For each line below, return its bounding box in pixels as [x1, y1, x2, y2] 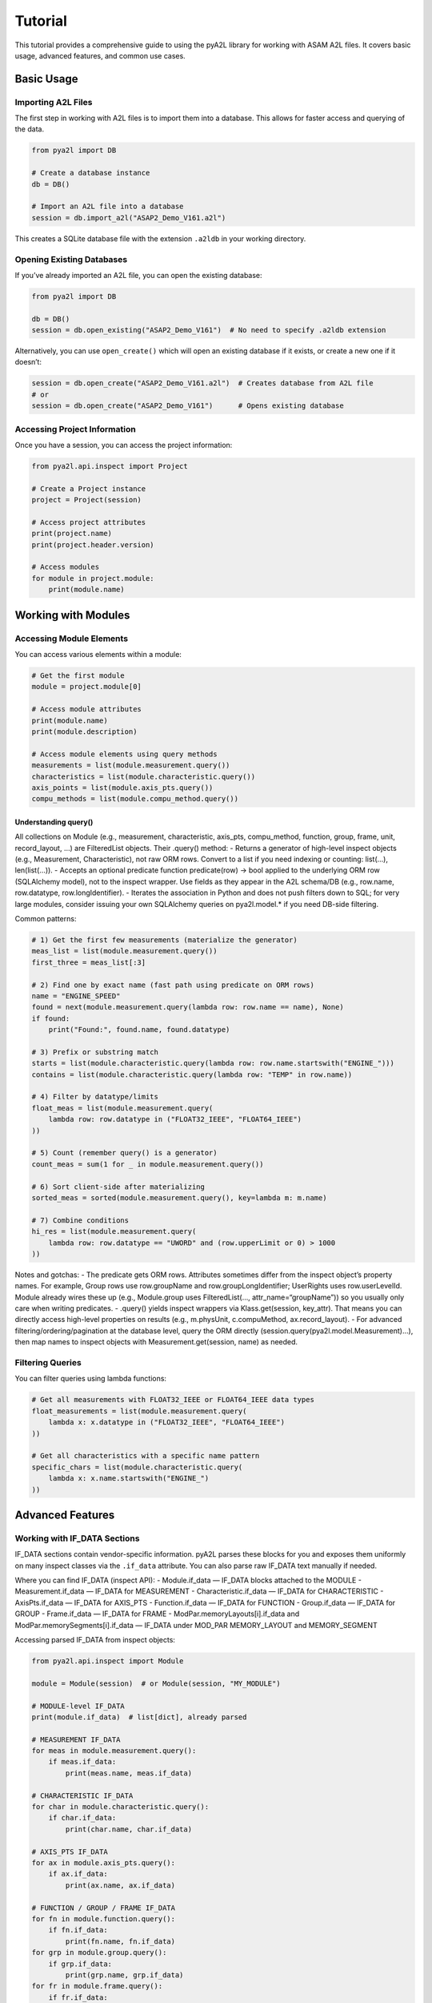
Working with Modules [14, 608, 130, 622]
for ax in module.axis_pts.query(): [31, 1859, 176, 1867]
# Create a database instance [31, 168, 150, 178]
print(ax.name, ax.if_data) [65, 1880, 176, 1890]
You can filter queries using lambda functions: [14, 1374, 167, 1384]
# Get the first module [31, 671, 126, 680]
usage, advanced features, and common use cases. [14, 50, 186, 60]
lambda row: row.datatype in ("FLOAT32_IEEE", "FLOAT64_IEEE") [48, 1114, 302, 1124]
